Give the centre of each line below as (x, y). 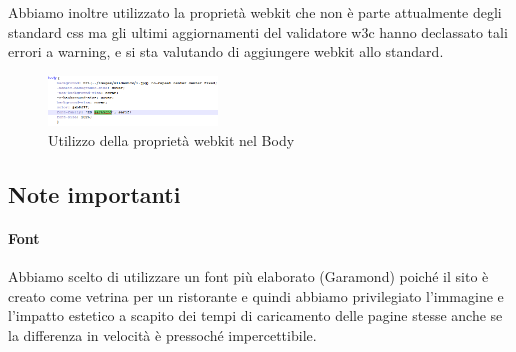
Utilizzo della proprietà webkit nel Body (171, 140)
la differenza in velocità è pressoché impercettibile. (162, 335)
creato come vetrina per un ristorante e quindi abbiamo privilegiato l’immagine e (256, 295)
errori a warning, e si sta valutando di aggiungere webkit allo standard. (226, 51)
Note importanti (94, 194)
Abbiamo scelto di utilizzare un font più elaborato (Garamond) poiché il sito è (248, 276)
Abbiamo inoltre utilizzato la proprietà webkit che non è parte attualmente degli (255, 12)
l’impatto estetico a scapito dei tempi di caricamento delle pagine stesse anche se (255, 315)
